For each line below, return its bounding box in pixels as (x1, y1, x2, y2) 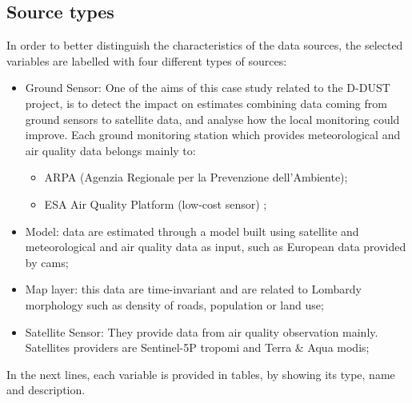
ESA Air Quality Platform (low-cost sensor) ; (44, 195, 267, 212)
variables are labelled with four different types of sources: (6, 52, 287, 69)
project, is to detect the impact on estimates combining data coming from (25, 94, 387, 111)
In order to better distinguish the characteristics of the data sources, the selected (6, 37, 403, 54)
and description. (6, 381, 86, 398)
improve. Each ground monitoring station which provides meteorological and (25, 126, 401, 143)
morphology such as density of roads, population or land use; (25, 296, 324, 313)
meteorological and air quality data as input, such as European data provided (25, 238, 406, 255)
